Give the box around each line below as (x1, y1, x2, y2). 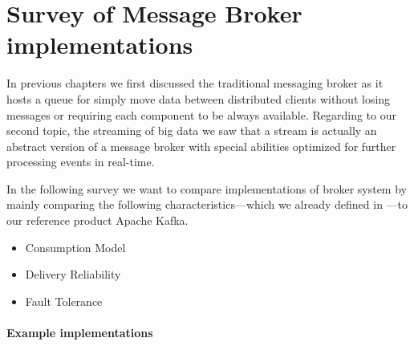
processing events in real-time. (6, 153, 155, 170)
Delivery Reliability (25, 266, 121, 283)
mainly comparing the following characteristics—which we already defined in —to (6, 196, 408, 213)
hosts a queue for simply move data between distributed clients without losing (6, 90, 391, 107)
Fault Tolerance (25, 292, 103, 309)
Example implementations (6, 324, 153, 341)
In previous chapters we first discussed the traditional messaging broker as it (6, 75, 384, 92)
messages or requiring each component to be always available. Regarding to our (6, 106, 396, 123)
